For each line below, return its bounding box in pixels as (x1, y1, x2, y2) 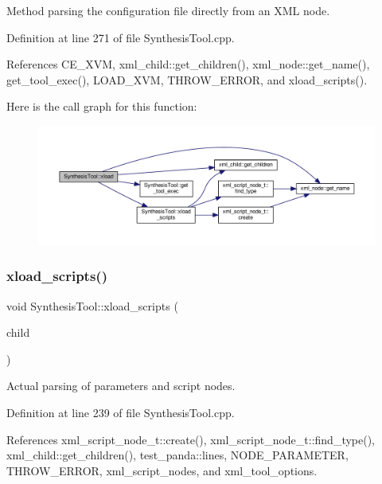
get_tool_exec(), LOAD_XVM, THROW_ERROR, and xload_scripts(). (6, 71, 368, 88)
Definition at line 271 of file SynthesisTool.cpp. (6, 29, 235, 45)
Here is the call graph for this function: (6, 98, 197, 115)
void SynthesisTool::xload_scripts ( (6, 297, 178, 314)
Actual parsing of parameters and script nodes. (6, 377, 236, 394)
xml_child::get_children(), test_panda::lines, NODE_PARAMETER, (6, 447, 349, 463)
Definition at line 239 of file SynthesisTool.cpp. (6, 404, 235, 421)
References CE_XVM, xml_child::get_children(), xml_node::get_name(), (6, 56, 370, 72)
